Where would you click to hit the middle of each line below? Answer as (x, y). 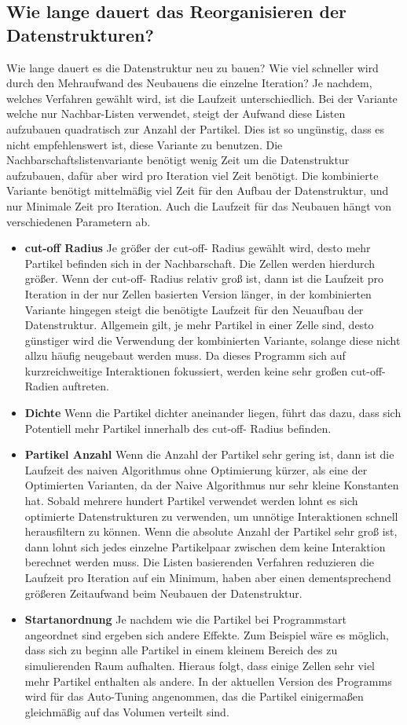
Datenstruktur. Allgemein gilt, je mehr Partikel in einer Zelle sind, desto (199, 325)
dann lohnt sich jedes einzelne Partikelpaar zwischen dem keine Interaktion (205, 546)
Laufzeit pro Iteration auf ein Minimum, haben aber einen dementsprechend (208, 577)
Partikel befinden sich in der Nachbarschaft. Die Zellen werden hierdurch (200, 263)
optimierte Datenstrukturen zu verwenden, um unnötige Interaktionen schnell (211, 516)
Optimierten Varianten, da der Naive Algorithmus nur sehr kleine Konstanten (212, 485)
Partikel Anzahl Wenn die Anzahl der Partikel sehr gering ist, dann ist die (209, 454)
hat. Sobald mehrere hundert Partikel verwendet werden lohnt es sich (191, 501)
